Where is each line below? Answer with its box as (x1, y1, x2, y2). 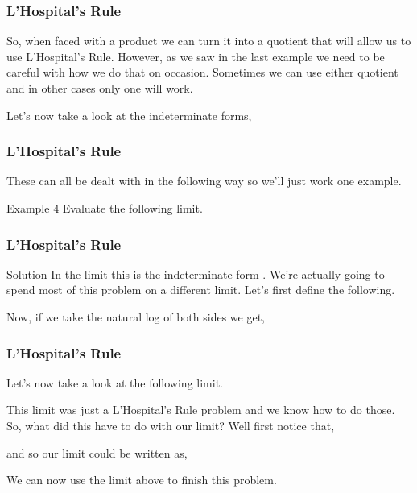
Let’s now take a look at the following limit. (6, 374, 223, 391)
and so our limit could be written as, (6, 444, 188, 461)
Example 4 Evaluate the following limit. (6, 200, 203, 216)
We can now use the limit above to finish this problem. (6, 471, 277, 488)
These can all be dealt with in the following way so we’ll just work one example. (6, 172, 402, 189)
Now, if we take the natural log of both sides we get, (6, 309, 265, 325)
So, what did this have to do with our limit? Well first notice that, (6, 417, 335, 433)
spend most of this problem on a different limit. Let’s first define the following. (6, 281, 395, 298)
